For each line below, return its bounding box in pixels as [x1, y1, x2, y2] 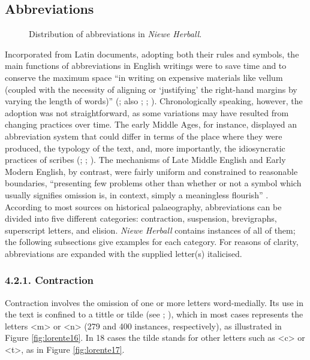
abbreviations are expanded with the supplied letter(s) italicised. [5, 247, 242, 259]
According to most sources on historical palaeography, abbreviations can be [5, 200, 282, 213]
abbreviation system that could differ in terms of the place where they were [5, 129, 282, 142]
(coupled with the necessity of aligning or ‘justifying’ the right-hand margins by [5, 83, 297, 95]
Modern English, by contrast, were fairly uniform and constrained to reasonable [5, 165, 298, 177]
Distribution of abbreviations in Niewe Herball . [29, 28, 202, 40]
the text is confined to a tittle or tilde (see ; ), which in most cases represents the [5, 308, 303, 320]
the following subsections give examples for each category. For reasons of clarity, [5, 235, 299, 248]
